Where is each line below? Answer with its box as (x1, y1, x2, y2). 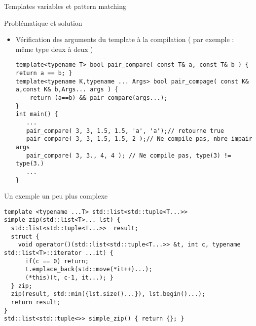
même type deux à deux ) (15, 43, 93, 54)
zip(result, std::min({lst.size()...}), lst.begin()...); (11, 290, 206, 298)
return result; (11, 299, 61, 306)
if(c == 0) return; (25, 257, 89, 265)
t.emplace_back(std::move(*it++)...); (25, 266, 152, 273)
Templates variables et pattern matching (4, 1, 126, 11)
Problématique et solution (4, 17, 82, 28)
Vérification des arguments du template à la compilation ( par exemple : (15, 34, 234, 44)
